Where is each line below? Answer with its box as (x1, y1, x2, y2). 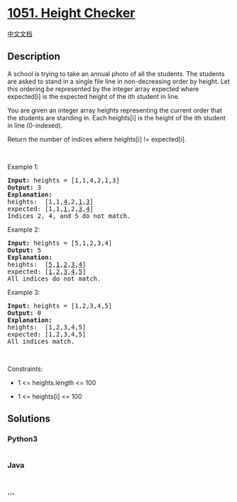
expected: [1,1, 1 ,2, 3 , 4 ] (7, 204, 94, 213)
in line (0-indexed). (7, 121, 63, 130)
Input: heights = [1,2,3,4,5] (7, 301, 113, 310)
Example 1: (7, 162, 39, 171)
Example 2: (7, 225, 40, 234)
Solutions (7, 413, 51, 425)
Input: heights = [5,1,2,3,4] (7, 239, 113, 247)
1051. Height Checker (7, 5, 136, 21)
